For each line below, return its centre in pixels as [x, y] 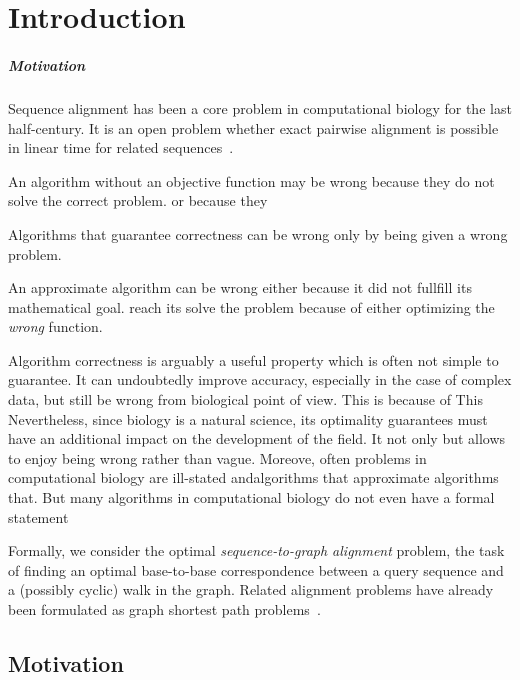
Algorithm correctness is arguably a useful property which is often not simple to [253, 359]
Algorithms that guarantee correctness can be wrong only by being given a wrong [258, 233]
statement [38, 516]
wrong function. [55, 326]
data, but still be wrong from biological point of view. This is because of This [245, 399]
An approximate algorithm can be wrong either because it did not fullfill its [240, 287]
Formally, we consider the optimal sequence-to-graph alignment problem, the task [256, 550]
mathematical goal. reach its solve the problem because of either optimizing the [251, 306]
